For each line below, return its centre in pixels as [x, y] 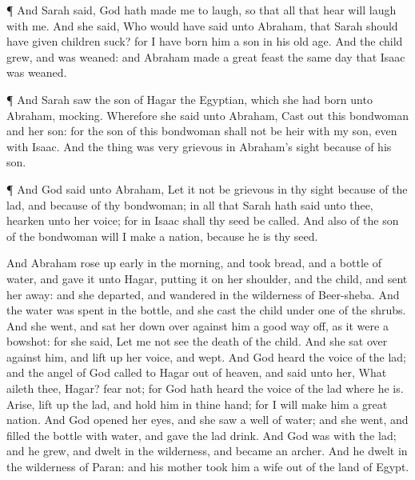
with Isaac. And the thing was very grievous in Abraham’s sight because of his [199, 146]
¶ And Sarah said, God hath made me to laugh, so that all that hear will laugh [202, 10]
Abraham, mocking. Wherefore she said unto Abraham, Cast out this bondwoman [207, 115]
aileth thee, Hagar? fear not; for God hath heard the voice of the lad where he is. [205, 388]
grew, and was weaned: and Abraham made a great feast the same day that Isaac [206, 56]
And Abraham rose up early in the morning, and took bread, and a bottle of [194, 263]
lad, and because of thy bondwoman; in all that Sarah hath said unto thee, [190, 204]
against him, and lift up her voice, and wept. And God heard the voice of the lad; [207, 356]
